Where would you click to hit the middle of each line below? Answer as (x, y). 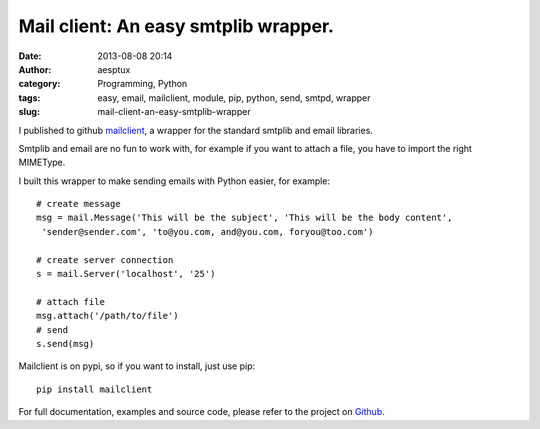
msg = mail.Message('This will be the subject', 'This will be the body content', (244, 218)
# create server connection (105, 259)
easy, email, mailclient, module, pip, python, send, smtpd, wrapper (234, 97)
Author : (35, 69)
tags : (29, 97)
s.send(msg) (65, 343)
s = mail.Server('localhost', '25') (126, 274)
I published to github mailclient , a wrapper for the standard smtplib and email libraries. (196, 130)
